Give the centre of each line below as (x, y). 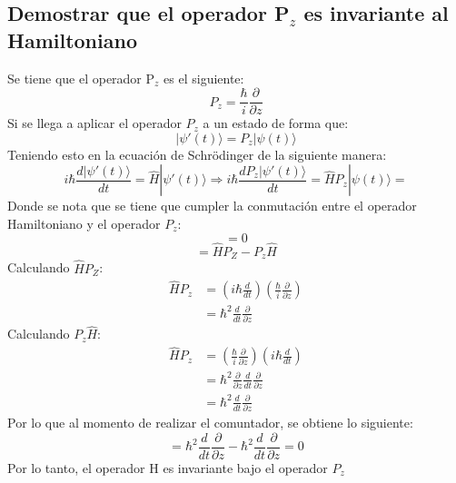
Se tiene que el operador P (81, 78)
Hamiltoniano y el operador (84, 224)
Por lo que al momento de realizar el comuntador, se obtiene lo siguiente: (210, 422)
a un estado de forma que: (276, 123)
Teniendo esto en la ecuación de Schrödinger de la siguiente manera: (197, 154)
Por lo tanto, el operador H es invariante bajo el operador (168, 467)
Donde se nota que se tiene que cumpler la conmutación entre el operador (212, 206)
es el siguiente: (204, 78)
